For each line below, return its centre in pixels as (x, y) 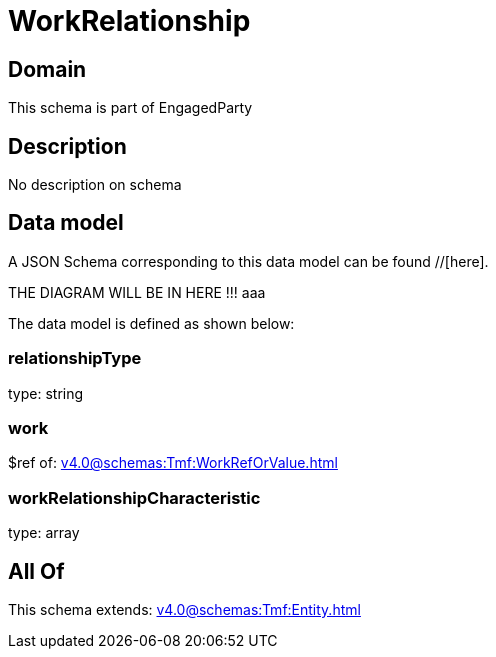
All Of (36, 571)
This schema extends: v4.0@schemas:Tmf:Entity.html (184, 609)
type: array (44, 533)
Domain (47, 69)
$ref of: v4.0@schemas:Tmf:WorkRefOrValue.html (173, 463)
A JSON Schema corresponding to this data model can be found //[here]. (248, 261)
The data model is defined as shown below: (151, 323)
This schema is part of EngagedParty (130, 108)
